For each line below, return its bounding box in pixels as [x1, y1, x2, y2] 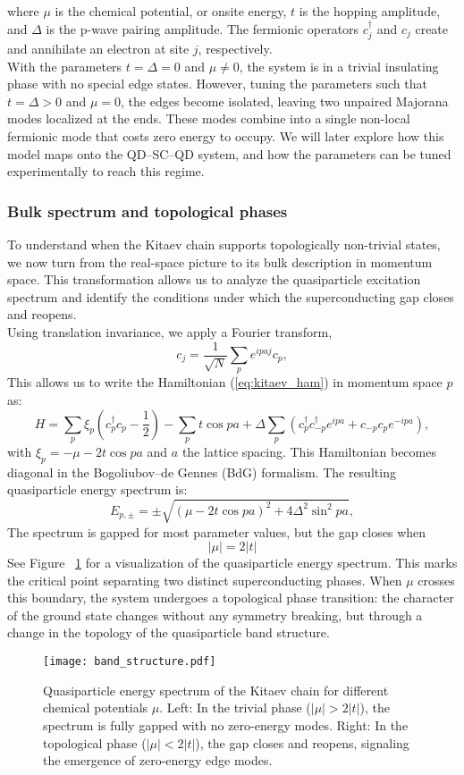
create [415, 19, 449, 38]
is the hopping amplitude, [299, 2, 441, 20]
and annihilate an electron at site [7, 39, 190, 58]
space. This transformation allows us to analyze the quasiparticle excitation [7, 270, 421, 289]
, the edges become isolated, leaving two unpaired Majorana [121, 91, 449, 110]
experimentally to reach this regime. [7, 162, 205, 181]
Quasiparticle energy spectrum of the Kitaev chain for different [43, 680, 389, 699]
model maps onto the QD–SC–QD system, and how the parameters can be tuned [7, 144, 451, 163]
